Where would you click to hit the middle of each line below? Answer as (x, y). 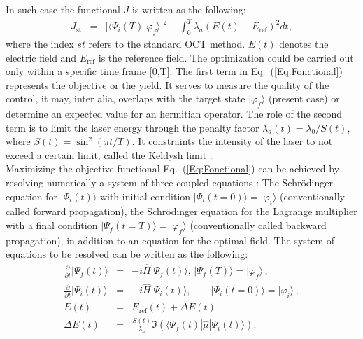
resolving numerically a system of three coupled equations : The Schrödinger (169, 182)
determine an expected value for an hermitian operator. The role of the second (174, 114)
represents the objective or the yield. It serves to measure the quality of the (168, 84)
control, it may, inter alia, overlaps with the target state (126, 98)
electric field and (41, 57)
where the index (40, 43)
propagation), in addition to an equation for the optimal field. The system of (170, 240)
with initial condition (145, 196)
